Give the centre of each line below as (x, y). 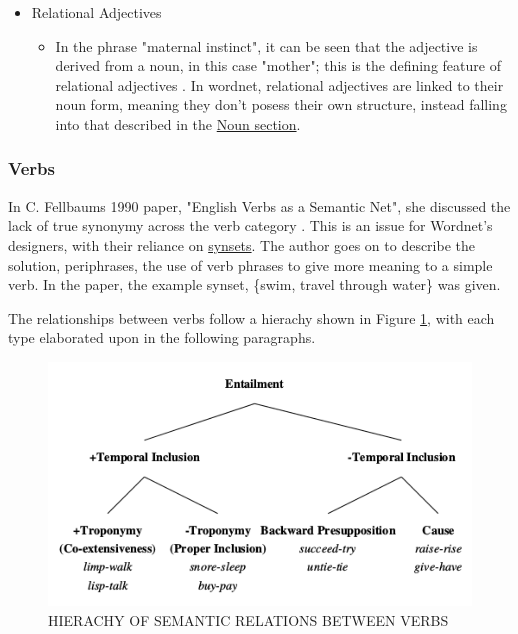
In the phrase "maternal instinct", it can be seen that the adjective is (266, 45)
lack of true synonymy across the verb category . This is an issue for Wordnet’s (250, 225)
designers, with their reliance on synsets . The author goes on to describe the (242, 244)
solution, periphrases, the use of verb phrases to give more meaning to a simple (250, 264)
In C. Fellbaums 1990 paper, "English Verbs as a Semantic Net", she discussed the (259, 205)
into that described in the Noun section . (178, 123)
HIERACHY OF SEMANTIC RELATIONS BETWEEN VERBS (248, 619)
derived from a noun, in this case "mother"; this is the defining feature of (278, 65)
